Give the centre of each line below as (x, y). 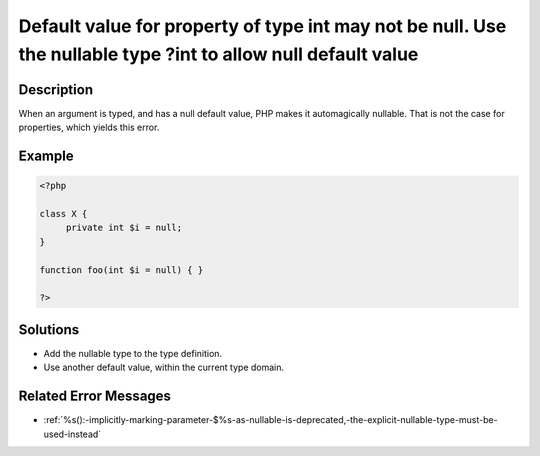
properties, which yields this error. (89, 127)
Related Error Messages (95, 396)
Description (56, 89)
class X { (63, 214)
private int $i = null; (124, 228)
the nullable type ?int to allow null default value (218, 54)
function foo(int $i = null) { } (121, 269)
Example (46, 156)
